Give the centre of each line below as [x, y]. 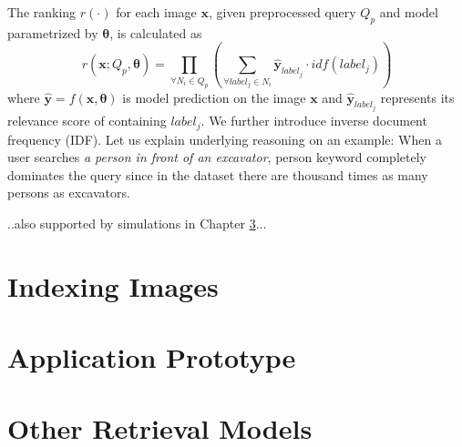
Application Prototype [152, 357]
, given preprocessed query [282, 12]
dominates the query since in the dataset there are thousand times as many [218, 174]
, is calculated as [156, 32]
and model [409, 12]
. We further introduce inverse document [314, 121]
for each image [156, 12]
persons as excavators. [69, 193]
